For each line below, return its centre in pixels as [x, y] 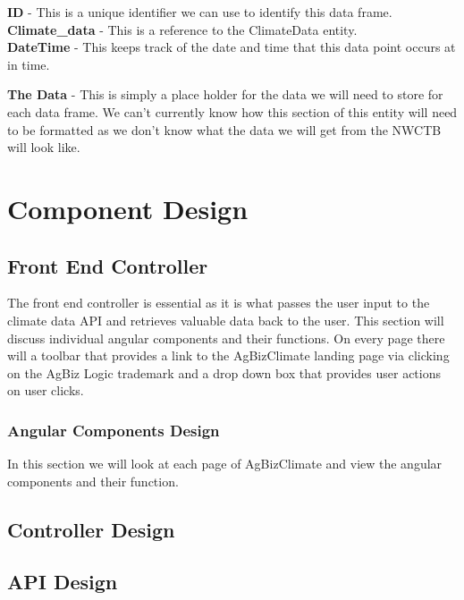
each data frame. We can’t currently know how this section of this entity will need [232, 111]
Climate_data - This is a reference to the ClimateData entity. [182, 29]
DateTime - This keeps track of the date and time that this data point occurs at [232, 47]
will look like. [44, 147]
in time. [29, 64]
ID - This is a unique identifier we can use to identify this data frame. [200, 12]
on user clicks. [46, 390]
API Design [63, 582]
